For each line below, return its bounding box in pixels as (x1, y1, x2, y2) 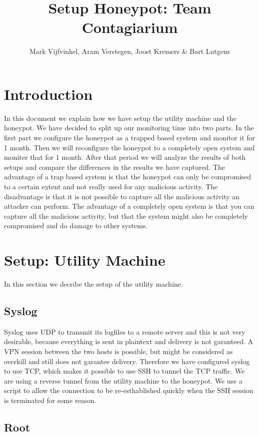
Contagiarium (81, 17, 178, 37)
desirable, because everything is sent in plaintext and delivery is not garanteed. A (4, 336, 254, 347)
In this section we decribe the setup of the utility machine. (4, 279, 183, 289)
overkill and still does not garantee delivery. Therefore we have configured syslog (4, 356, 250, 366)
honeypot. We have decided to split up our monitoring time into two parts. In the (4, 122, 254, 133)
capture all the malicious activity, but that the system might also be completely (4, 210, 248, 221)
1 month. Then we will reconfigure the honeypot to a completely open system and (4, 142, 255, 152)
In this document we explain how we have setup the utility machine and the (4, 112, 237, 123)
